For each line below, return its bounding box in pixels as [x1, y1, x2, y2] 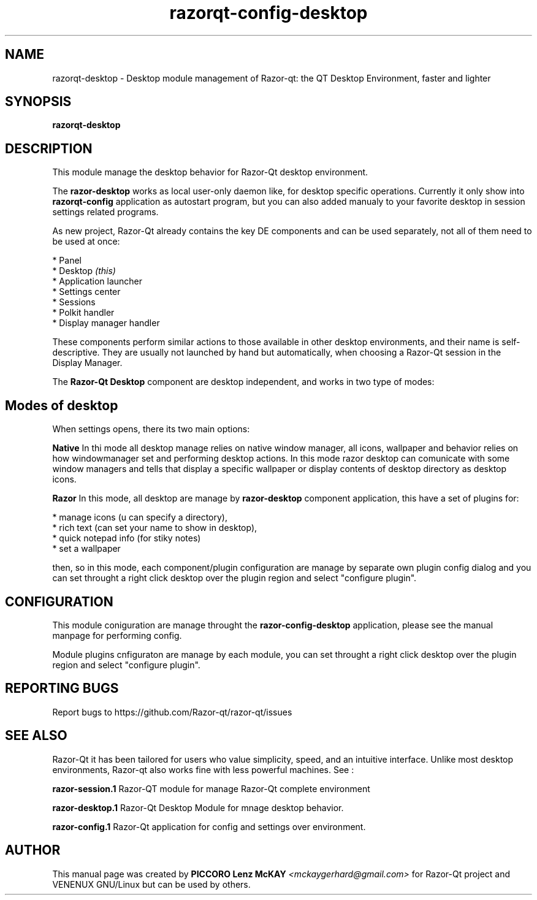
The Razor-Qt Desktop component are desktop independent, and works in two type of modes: [52, 376, 435, 387]
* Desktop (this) [52, 265, 116, 276]
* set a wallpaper [52, 543, 121, 554]
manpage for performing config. [52, 630, 182, 641]
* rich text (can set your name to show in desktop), [52, 522, 257, 533]
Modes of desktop [5, 397, 118, 413]
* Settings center [52, 286, 121, 297]
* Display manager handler [52, 318, 160, 329]
